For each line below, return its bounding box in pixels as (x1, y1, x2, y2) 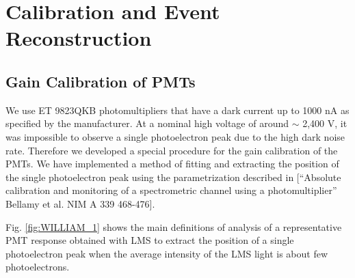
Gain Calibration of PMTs (5, 70, 196, 92)
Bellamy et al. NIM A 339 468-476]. (5, 196, 155, 210)
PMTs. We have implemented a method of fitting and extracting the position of (5, 156, 339, 171)
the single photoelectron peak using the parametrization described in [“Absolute (5, 169, 341, 184)
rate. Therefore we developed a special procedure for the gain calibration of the (5, 143, 338, 157)
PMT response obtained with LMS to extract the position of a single (5, 233, 294, 247)
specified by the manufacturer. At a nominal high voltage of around (5, 116, 289, 130)
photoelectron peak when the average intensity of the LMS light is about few (5, 246, 328, 260)
